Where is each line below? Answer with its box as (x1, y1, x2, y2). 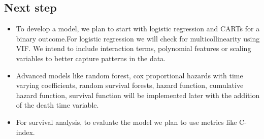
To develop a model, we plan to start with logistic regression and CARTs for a (16, 23, 260, 34)
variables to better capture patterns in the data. (16, 53, 166, 63)
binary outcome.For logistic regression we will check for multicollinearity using (16, 33, 260, 43)
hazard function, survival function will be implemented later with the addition (16, 89, 260, 100)
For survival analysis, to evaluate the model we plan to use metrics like (16, 116, 237, 127)
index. (16, 126, 35, 137)
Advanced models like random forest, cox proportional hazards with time (16, 70, 243, 80)
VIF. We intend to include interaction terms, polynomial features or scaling (16, 43, 251, 54)
